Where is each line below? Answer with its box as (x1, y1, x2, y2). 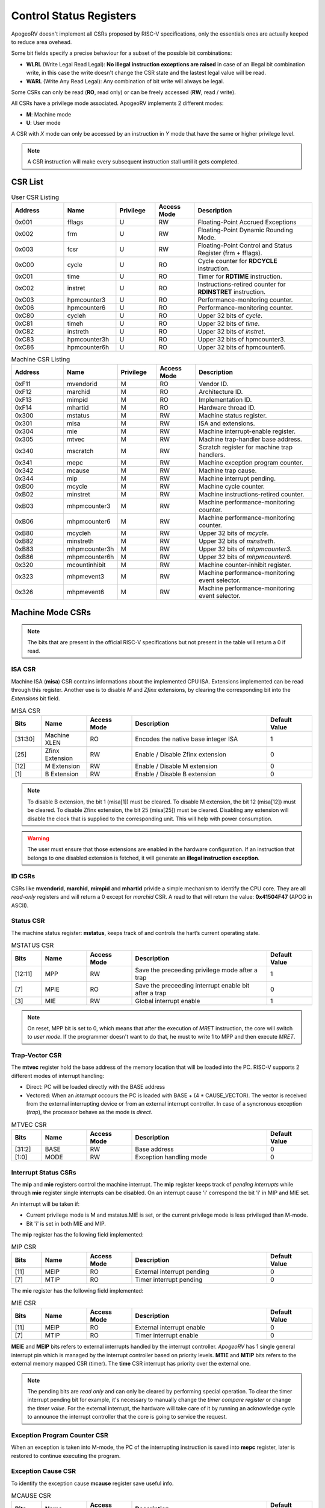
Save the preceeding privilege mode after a (135, 966, 258, 974)
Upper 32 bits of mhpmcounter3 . (199, 545, 292, 553)
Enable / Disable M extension (135, 762, 218, 770)
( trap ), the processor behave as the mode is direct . (26, 1109, 153, 1116)
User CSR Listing (11, 193, 60, 201)
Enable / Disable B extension (135, 770, 216, 778)
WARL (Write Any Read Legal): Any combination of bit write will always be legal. (26, 77, 224, 84)
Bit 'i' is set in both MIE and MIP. (26, 1220, 107, 1227)
